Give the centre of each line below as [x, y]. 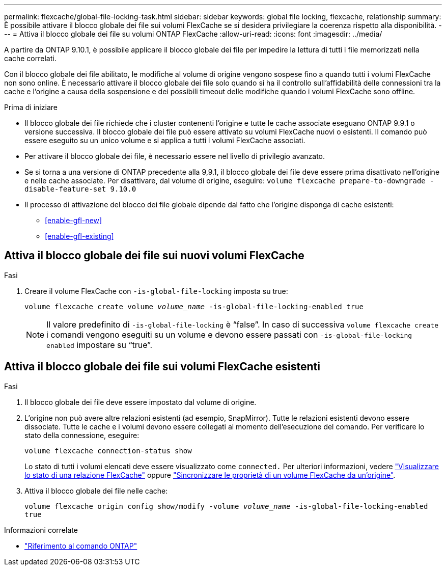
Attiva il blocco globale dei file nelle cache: [96, 491]
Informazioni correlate [41, 530]
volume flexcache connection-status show [108, 451]
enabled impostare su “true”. [100, 345]
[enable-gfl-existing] [79, 236]
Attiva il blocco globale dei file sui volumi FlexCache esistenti [162, 367]
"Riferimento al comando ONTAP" [81, 546]
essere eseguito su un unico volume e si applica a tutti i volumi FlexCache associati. [165, 140]
